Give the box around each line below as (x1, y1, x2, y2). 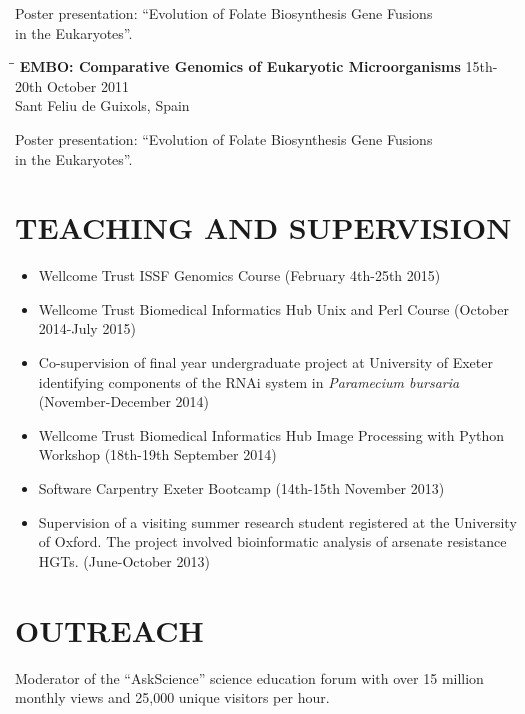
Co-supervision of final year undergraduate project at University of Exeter (38, 352, 493, 373)
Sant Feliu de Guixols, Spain (15, 95, 190, 116)
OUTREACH (15, 609, 204, 650)
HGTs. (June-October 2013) (38, 550, 210, 571)
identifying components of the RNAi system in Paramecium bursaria (38, 371, 460, 392)
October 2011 (46, 75, 129, 96)
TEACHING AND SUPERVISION (15, 207, 512, 248)
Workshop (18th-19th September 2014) (38, 444, 277, 465)
